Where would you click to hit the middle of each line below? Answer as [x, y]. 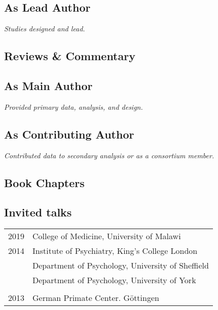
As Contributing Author [69, 134]
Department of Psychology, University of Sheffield [121, 265]
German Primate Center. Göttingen [96, 298]
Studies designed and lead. [45, 29]
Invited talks [38, 212]
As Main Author [48, 85]
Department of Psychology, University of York [114, 280]
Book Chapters [44, 182]
